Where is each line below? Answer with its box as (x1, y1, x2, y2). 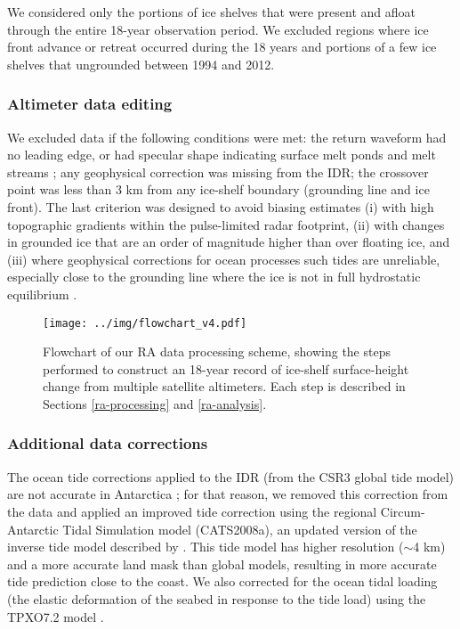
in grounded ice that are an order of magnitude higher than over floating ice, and (7, 233, 450, 251)
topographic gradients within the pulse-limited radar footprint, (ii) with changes (7, 215, 445, 233)
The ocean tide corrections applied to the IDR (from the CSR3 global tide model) (7, 467, 455, 486)
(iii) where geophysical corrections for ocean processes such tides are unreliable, (7, 249, 440, 268)
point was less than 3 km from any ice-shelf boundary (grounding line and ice (7, 180, 430, 199)
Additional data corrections (7, 432, 208, 454)
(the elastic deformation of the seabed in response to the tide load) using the (7, 589, 426, 608)
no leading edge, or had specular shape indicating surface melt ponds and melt (7, 145, 436, 164)
